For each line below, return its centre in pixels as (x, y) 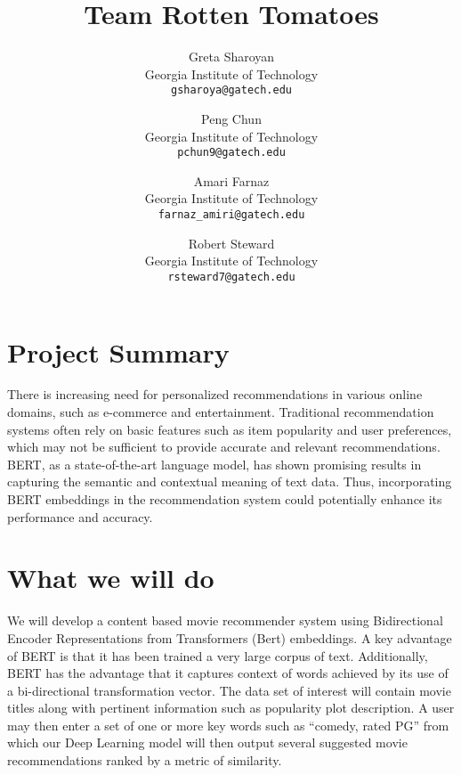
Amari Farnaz (231, 180)
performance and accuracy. (80, 516)
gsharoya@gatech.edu (231, 90)
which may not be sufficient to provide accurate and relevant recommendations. (224, 447)
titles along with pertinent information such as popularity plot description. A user (231, 708)
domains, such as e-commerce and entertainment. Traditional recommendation (221, 412)
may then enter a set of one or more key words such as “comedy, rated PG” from (228, 725)
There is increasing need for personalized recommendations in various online (215, 394)
